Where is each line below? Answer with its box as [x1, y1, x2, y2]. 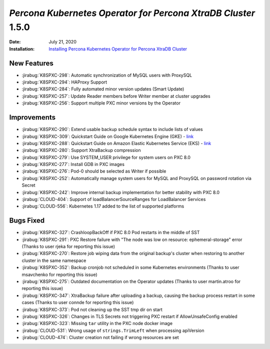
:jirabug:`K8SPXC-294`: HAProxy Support [21, 79, 107, 85]
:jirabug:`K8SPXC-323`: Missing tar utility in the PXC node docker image [21, 320, 172, 326]
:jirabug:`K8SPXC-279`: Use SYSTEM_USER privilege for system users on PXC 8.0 [21, 154, 191, 160]
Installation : [9, 45, 35, 52]
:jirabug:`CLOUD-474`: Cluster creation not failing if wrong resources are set [21, 334, 179, 340]
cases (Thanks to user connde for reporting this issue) [21, 299, 134, 305]
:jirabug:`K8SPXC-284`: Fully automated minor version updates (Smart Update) [21, 86, 184, 92]
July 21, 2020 [48, 39, 77, 45]
